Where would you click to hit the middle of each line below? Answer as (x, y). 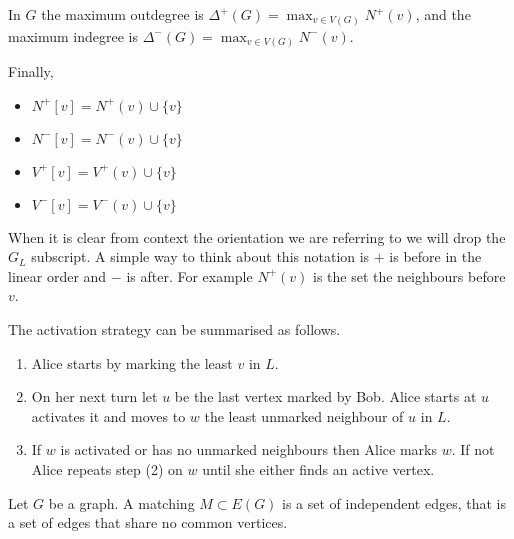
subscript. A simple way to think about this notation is (200, 256)
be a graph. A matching (121, 502)
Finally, (31, 71)
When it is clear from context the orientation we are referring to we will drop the (257, 236)
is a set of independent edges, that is (394, 502)
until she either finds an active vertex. (318, 468)
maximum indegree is (73, 35)
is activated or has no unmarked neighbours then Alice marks (249, 449)
